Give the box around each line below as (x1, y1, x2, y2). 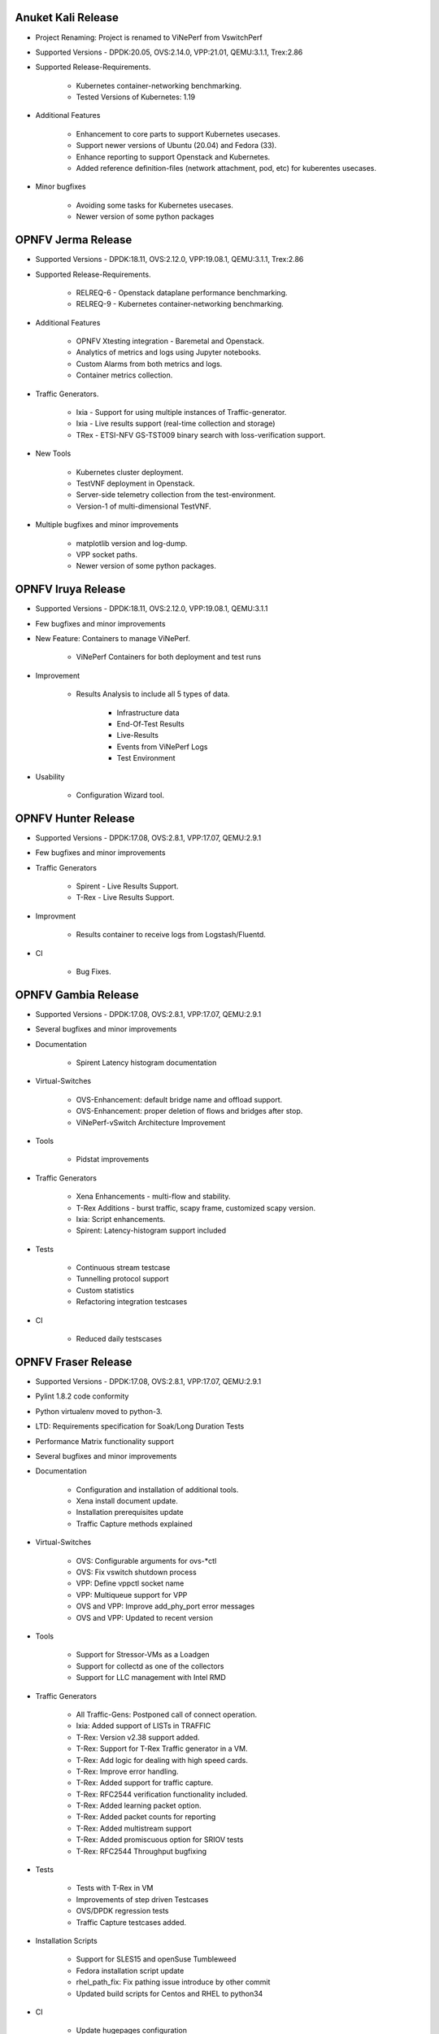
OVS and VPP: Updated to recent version (76, 1613, 213, 1622)
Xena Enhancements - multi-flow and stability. (76, 1192, 231, 1202)
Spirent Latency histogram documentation (76, 1058, 217, 1067)
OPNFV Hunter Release (15, 811, 136, 825)
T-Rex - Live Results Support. (76, 893, 175, 902)
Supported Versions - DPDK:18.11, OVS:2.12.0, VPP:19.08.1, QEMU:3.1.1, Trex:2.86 (35, 255, 304, 264)
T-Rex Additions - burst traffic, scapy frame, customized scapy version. (76, 1203, 316, 1212)
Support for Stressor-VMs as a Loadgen (76, 1650, 211, 1660)
